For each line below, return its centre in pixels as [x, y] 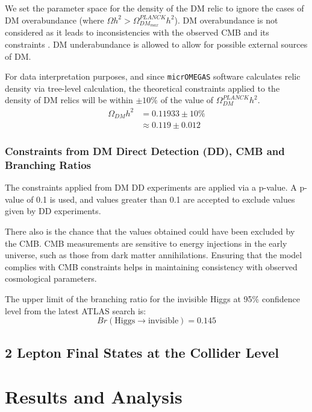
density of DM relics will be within [69, 100]
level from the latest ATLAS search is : [76, 310]
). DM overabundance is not [226, 20]
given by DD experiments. [53, 211]
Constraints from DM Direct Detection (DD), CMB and [145, 151]
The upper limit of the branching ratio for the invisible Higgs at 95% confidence [152, 298]
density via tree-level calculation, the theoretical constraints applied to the [142, 88]
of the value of [187, 100]
